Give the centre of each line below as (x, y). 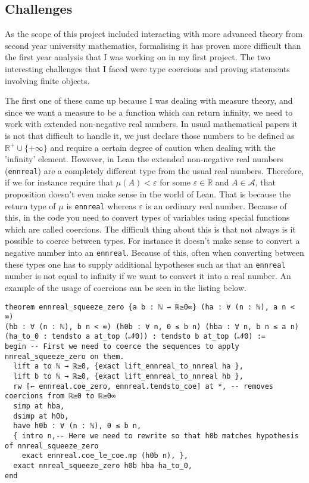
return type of (30, 205)
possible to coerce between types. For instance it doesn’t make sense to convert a (152, 241)
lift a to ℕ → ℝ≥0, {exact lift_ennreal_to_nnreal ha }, (128, 366)
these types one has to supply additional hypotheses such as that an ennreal (145, 264)
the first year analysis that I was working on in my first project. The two (138, 57)
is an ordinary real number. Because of (216, 205)
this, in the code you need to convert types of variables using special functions (147, 217)
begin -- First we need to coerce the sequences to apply (122, 347)
